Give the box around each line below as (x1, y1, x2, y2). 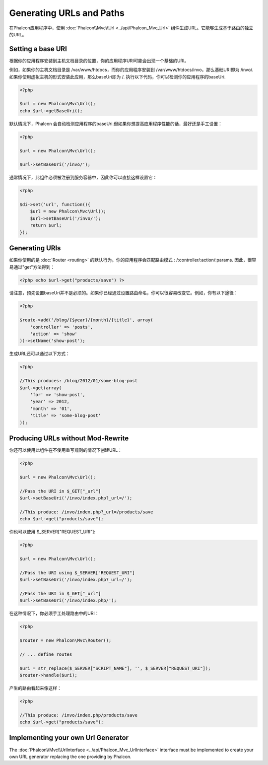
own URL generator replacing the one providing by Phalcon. (9, 754, 132, 760)
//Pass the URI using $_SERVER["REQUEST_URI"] (19, 570, 135, 575)
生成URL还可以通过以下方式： (9, 350, 70, 357)
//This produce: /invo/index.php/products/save (19, 712, 137, 718)
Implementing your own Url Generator (9, 734, 129, 742)
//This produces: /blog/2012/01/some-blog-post (19, 378, 137, 384)
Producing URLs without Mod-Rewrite (9, 434, 129, 442)
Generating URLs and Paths (9, 7, 125, 18)
